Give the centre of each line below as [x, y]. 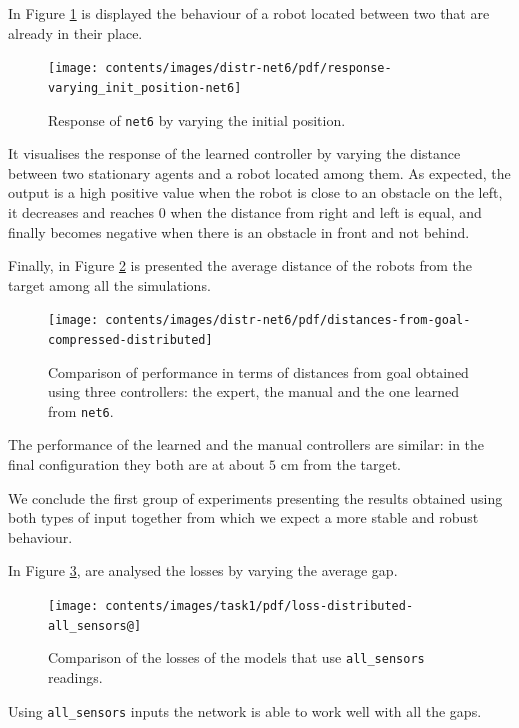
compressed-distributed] [130, 339]
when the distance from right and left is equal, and [326, 211]
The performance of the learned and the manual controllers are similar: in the [246, 444]
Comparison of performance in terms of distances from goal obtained [258, 371]
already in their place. [75, 32]
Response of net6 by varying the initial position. [197, 119]
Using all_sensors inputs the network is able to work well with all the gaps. [245, 710]
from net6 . [81, 410]
